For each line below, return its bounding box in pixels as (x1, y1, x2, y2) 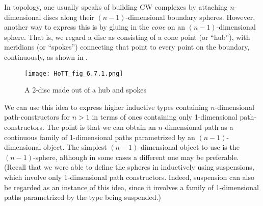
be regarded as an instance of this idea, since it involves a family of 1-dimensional (4, 181, 259, 192)
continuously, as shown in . (4, 51, 88, 62)
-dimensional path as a (162, 122, 233, 132)
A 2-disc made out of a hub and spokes (24, 84, 146, 95)
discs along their (43, 11, 94, 22)
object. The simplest (43, 142, 107, 152)
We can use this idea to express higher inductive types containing (4, 101, 208, 112)
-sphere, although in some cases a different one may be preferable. (33, 151, 239, 162)
